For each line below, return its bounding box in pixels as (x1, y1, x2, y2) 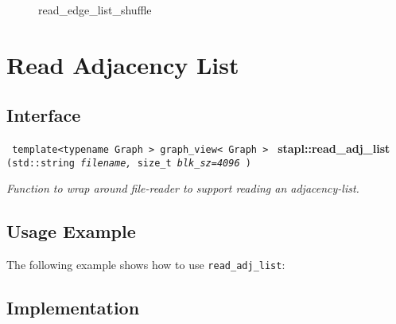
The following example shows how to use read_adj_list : (6, 256, 285, 273)
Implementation (6, 295, 140, 320)
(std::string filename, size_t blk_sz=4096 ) (6, 157, 251, 169)
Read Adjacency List (6, 48, 239, 80)
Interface (6, 103, 81, 127)
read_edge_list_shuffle (38, 2, 152, 18)
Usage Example (6, 219, 136, 244)
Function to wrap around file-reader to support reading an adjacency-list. (6, 180, 359, 197)
